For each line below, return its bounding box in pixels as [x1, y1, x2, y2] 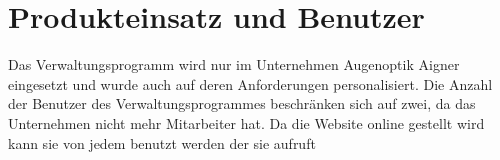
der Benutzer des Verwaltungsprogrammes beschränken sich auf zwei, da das [8, 93, 476, 114]
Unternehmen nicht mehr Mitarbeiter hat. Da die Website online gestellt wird [8, 112, 485, 133]
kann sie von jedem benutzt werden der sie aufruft [8, 132, 316, 153]
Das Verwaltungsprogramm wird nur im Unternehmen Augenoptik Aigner [8, 54, 460, 75]
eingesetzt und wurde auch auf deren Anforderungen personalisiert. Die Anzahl [8, 73, 493, 94]
